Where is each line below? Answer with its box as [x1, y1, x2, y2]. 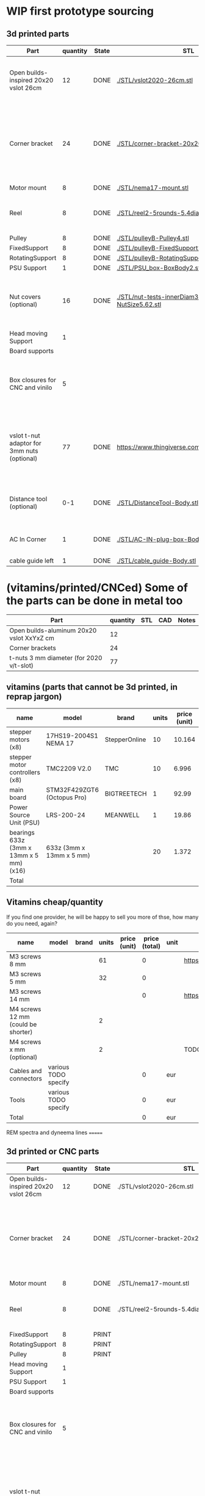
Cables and [9, 1066, 42, 1075]
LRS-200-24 [46, 810, 85, 819]
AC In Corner [9, 535, 47, 544]
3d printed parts [6, 29, 70, 39]
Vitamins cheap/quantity [6, 897, 104, 907]
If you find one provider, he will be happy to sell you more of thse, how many [6, 913, 199, 921]
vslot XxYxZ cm [9, 633, 55, 642]
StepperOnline [104, 735, 146, 744]
